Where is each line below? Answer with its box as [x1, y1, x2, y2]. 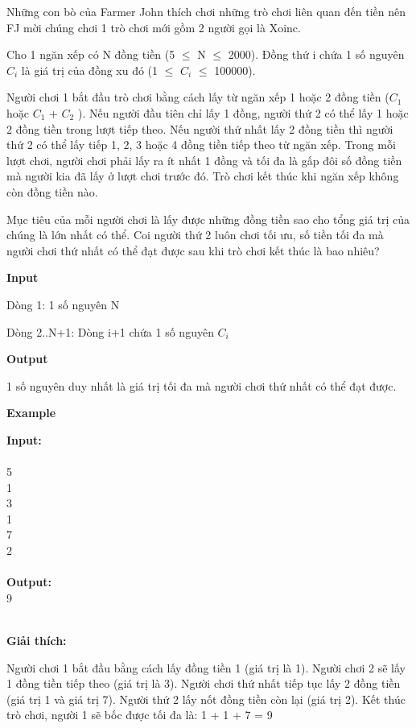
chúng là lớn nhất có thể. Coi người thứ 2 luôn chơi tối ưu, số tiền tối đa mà [6, 226, 384, 243]
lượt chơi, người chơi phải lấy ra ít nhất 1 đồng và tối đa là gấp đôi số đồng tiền [6, 151, 402, 168]
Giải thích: [6, 632, 67, 648]
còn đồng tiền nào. [6, 183, 98, 200]
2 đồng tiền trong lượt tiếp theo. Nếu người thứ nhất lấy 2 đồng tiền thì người [6, 120, 393, 137]
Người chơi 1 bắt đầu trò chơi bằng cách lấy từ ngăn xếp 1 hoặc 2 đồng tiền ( [6, 89, 389, 105]
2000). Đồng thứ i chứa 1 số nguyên [228, 46, 405, 63]
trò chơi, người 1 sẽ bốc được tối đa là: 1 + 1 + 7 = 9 [6, 706, 273, 723]
